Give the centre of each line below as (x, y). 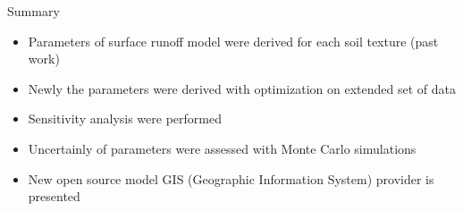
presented (54, 196)
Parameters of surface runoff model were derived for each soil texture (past (233, 41)
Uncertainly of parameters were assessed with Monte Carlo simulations (222, 148)
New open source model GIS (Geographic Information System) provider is (231, 178)
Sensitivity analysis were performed (125, 118)
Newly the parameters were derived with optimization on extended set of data (242, 88)
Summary (34, 11)
